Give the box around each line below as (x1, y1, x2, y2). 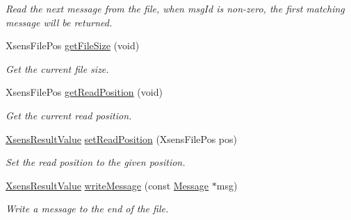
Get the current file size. (6, 61, 109, 76)
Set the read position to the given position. (6, 155, 186, 169)
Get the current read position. (6, 108, 132, 122)
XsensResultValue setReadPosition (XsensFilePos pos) (6, 131, 237, 146)
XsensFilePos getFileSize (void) (6, 38, 140, 53)
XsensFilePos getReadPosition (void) (6, 85, 163, 99)
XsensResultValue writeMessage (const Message (6, 178, 209, 192)
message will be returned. (6, 15, 113, 29)
